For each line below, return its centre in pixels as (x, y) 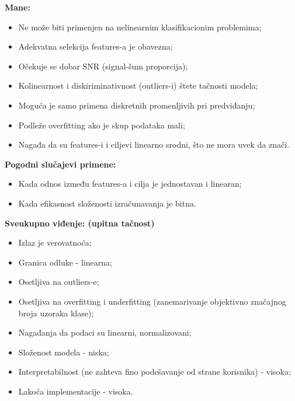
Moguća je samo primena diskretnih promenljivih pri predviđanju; (137, 105)
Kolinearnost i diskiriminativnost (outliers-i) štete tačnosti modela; (138, 86)
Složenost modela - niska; (64, 352)
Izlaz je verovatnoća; (55, 243)
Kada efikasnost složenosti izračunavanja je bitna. (107, 203)
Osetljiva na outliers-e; (59, 282)
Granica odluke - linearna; (65, 262)
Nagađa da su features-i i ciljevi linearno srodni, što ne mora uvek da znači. (154, 144)
